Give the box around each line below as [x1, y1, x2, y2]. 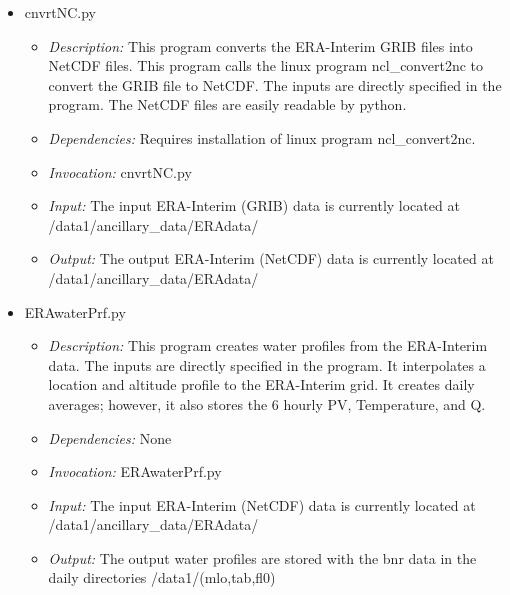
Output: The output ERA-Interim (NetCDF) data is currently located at [48, 248, 494, 269]
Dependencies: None [48, 427, 172, 448]
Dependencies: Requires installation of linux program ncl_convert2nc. [48, 127, 476, 148]
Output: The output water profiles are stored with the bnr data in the [48, 547, 477, 568]
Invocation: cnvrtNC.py [48, 161, 192, 182]
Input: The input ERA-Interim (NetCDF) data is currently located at [48, 494, 476, 515]
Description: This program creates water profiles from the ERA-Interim [48, 335, 488, 356]
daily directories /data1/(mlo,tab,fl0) [48, 567, 276, 588]
